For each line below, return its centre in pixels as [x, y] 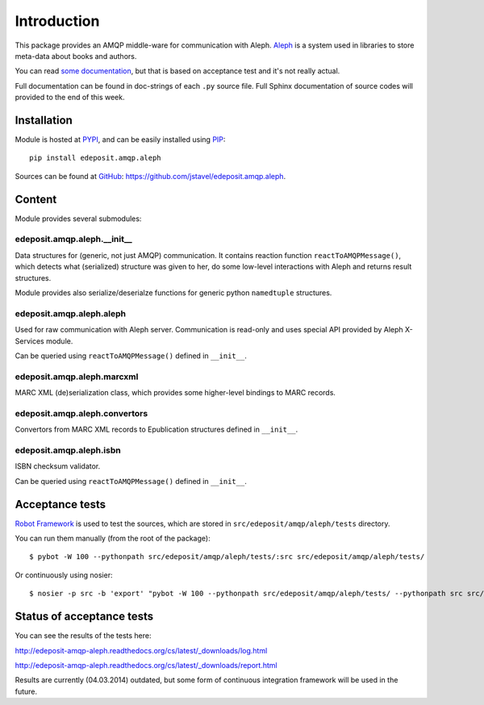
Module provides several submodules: [78, 219]
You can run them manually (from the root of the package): [113, 538]
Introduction [57, 21]
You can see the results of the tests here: [83, 636]
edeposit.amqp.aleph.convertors [81, 413]
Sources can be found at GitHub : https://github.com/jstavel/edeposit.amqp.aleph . [150, 176]
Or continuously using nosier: [64, 575]
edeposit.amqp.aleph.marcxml [77, 377]
